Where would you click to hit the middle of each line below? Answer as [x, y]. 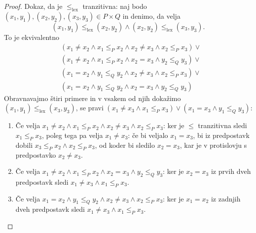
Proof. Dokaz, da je [33, 6]
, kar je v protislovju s [213, 145]
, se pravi [90, 108]
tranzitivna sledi [222, 125]
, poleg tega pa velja [72, 135]
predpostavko [36, 154]
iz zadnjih [226, 198]
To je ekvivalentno [32, 37]
